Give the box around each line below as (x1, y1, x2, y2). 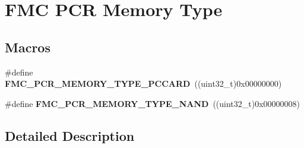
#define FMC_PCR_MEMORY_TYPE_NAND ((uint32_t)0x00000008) (5, 97, 300, 109)
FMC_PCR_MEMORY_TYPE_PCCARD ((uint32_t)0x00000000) (5, 77, 282, 90)
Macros (5, 37, 50, 56)
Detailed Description (5, 126, 135, 144)
